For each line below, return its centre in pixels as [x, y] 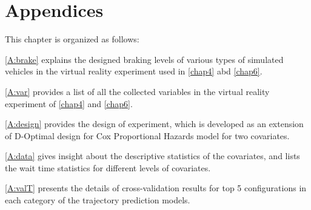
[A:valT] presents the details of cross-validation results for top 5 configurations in [156, 188]
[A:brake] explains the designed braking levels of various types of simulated [144, 59]
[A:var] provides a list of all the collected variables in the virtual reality [137, 91]
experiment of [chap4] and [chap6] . [69, 103]
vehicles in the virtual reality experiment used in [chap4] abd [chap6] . [134, 71]
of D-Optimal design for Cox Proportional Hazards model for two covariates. [147, 135]
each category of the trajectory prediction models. [98, 200]
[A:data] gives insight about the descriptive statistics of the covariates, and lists [152, 156]
